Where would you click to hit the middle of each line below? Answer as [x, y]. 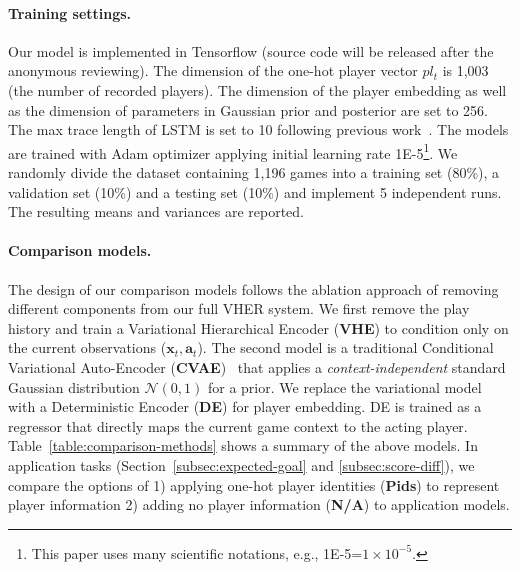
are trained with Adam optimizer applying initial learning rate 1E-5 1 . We [233, 151]
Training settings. [70, 12]
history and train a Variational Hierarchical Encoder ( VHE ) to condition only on [258, 327]
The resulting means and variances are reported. [156, 211]
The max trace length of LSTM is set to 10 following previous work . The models [258, 129]
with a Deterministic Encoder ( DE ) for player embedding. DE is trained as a [245, 406]
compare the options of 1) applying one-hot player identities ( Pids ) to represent [254, 484]
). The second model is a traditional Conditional [345, 347]
